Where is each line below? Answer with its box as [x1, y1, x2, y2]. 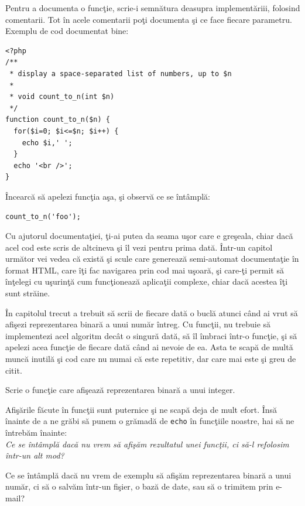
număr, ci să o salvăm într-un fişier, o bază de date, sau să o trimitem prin [5, 480, 273, 493]
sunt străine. [5, 287, 50, 299]
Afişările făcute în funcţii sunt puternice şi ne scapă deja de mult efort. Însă [5, 403, 277, 415]
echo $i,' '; [22, 138, 73, 147]
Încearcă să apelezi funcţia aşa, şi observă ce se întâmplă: [5, 190, 211, 202]
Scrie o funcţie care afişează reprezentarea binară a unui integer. [5, 384, 235, 396]
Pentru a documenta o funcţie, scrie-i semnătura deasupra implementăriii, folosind [5, 2, 300, 13]
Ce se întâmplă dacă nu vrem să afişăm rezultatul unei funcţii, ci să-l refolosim [5, 437, 289, 450]
